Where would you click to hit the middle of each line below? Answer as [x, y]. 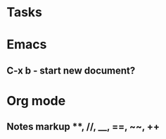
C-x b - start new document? [71, 70]
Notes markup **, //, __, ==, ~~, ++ [83, 127]
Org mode [36, 101]
